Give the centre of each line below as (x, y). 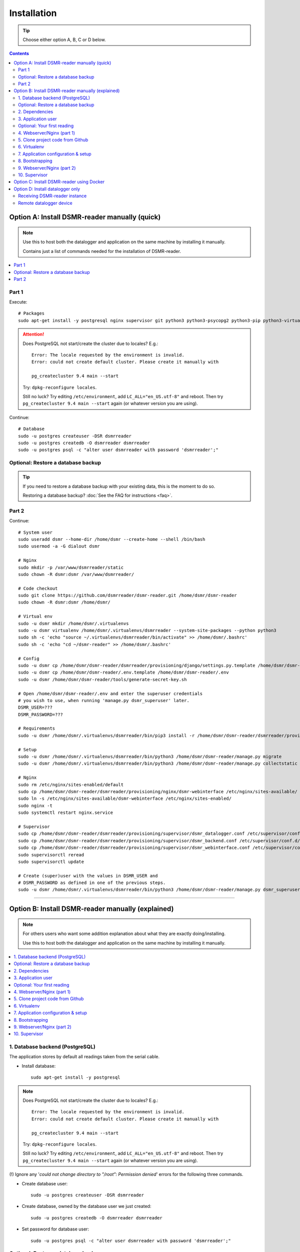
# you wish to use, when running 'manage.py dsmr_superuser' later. (104, 700)
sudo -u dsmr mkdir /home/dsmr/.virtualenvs (74, 623)
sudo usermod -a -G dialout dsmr (59, 546)
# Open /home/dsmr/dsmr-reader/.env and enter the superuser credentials (110, 693)
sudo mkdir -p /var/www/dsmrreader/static (71, 567)
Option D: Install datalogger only (47, 189)
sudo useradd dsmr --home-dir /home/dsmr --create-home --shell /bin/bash (112, 539)
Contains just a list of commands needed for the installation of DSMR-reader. (102, 251)
